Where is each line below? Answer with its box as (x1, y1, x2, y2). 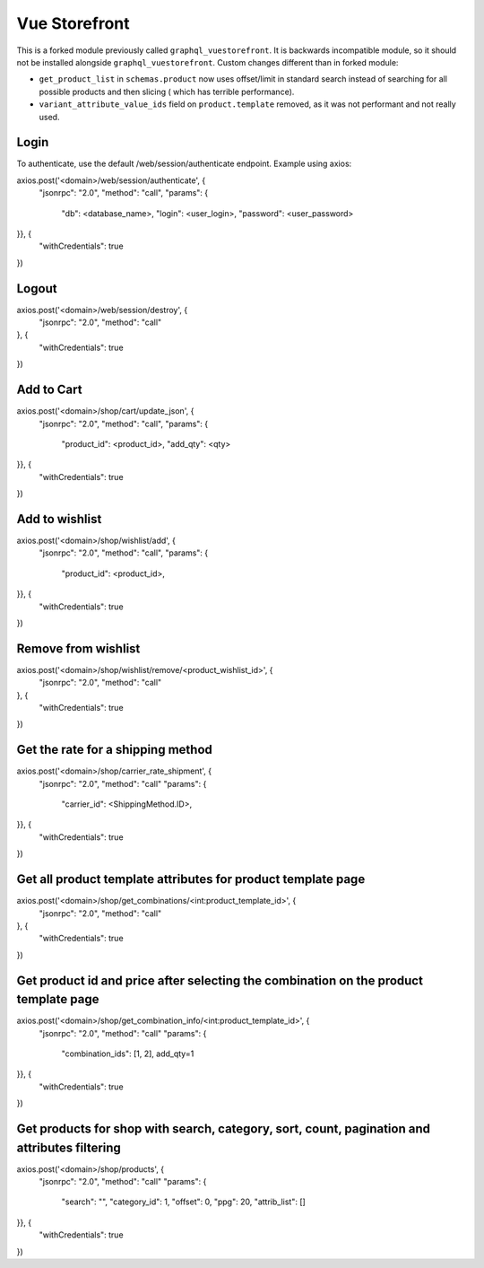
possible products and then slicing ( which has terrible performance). (39, 86, 295, 97)
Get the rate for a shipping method (16, 742, 212, 757)
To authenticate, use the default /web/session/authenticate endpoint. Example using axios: (16, 158, 352, 170)
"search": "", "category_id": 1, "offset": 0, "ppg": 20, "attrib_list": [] (61, 1196, 307, 1207)
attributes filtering (16, 1140, 121, 1155)
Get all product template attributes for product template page (16, 871, 366, 888)
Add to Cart (16, 382, 82, 398)
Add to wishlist (16, 512, 102, 527)
